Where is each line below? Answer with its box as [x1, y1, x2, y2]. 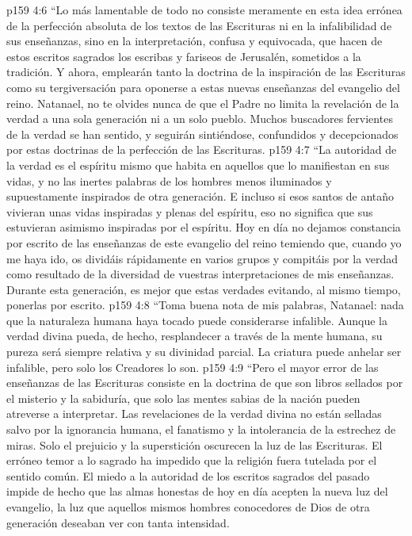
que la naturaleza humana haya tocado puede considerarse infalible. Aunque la [6, 312, 387, 328]
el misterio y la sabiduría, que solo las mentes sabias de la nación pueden [6, 389, 360, 406]
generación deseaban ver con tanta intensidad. [6, 514, 230, 530]
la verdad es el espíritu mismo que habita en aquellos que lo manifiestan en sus [6, 156, 390, 173]
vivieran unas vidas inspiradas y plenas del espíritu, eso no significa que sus [6, 203, 373, 220]
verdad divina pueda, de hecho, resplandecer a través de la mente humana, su [6, 327, 383, 344]
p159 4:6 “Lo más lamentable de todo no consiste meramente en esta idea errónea [6, 2, 402, 17]
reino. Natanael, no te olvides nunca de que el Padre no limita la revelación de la [6, 94, 399, 111]
